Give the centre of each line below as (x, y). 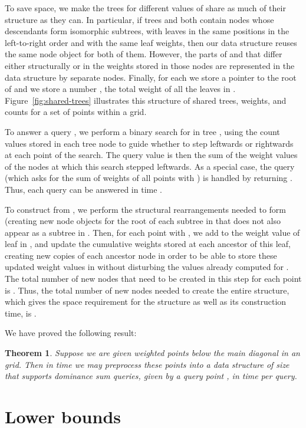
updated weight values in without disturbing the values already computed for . (147, 267)
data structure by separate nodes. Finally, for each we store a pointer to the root (151, 77)
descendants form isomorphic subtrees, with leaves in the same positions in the (147, 31)
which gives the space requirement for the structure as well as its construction (146, 302)
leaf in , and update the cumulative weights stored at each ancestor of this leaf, (148, 244)
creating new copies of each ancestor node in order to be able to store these (141, 255)
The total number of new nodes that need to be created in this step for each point (153, 279)
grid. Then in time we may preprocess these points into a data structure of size (147, 364)
